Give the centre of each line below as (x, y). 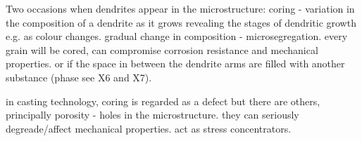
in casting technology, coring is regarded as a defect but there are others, (163, 101)
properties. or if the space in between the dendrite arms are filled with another (175, 63)
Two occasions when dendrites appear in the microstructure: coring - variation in (180, 8)
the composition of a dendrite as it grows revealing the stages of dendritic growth (181, 22)
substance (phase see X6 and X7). (79, 77)
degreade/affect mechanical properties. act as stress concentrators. (149, 128)
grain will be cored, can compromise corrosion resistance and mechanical (162, 49)
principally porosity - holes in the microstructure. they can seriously (152, 115)
